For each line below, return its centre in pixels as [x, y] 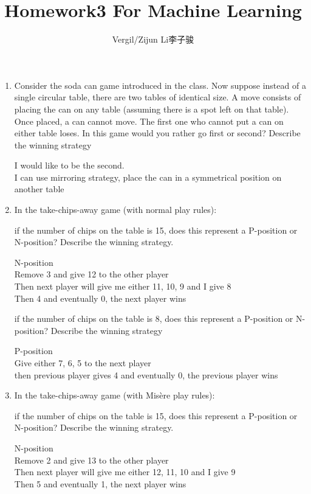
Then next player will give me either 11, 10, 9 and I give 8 [123, 286]
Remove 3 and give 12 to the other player [91, 274]
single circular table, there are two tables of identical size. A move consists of [158, 97]
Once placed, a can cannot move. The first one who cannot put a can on [149, 121]
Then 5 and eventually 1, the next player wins [100, 483]
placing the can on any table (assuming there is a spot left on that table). [152, 109]
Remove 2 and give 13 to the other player [91, 460]
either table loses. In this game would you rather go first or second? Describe [157, 133]
